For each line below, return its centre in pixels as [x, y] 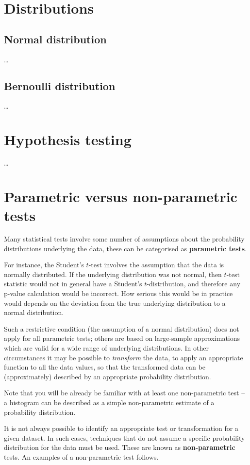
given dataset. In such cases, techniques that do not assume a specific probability [125, 437]
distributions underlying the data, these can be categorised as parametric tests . [125, 248]
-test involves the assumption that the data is [156, 265]
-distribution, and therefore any [194, 284]
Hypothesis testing [68, 139]
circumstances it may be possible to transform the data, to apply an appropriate [124, 357]
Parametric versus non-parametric [121, 196]
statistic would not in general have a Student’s [73, 284]
